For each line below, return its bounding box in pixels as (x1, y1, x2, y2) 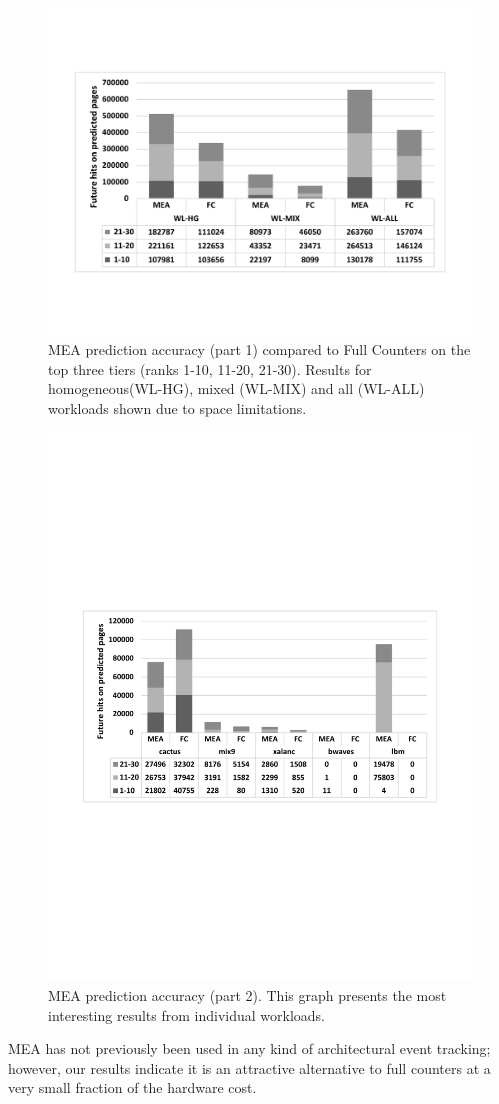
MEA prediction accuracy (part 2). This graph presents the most (48, 984, 447, 1005)
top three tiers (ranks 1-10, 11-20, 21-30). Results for (48, 358, 372, 379)
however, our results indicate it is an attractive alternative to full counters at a (8, 1057, 491, 1078)
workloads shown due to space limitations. (48, 397, 307, 418)
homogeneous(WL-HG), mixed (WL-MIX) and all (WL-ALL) (48, 378, 425, 399)
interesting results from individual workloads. (48, 1004, 326, 1025)
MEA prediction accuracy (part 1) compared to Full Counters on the (48, 339, 471, 360)
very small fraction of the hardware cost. (8, 1077, 257, 1098)
